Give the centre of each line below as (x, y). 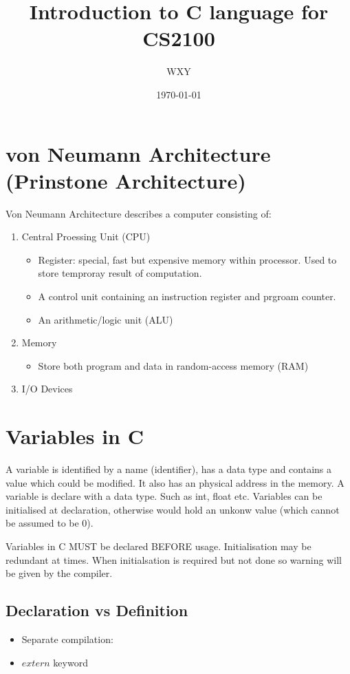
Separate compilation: (67, 639)
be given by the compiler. (59, 573)
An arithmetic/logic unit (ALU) (106, 319)
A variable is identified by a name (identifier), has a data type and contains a (168, 469)
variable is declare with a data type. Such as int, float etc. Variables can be (164, 496)
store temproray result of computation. (120, 273)
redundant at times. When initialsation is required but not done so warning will (174, 559)
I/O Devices (47, 389)
